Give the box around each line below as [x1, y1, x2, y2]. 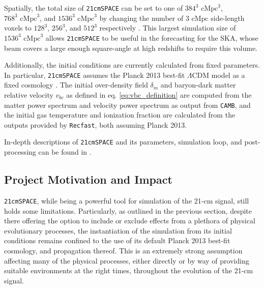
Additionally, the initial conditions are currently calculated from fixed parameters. [4, 60, 260, 70]
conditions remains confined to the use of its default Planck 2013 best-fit [4, 235, 230, 246]
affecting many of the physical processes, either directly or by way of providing [4, 255, 249, 266]
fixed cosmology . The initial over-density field [4, 79, 148, 90]
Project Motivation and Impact [4, 171, 172, 187]
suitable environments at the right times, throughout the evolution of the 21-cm [4, 265, 253, 276]
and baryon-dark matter [160, 79, 236, 90]
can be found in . [38, 147, 92, 157]
